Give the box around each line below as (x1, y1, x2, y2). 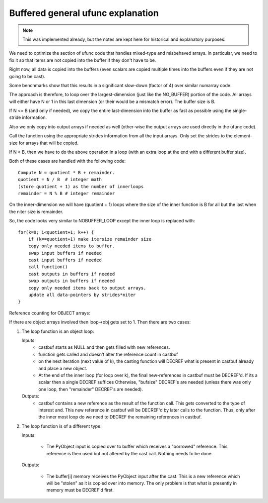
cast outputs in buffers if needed (28, 271, 115, 277)
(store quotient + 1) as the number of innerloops (18, 184, 144, 189)
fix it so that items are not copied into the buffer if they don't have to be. (9, 57, 156, 63)
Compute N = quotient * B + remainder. (18, 170, 115, 175)
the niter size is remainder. (9, 208, 64, 214)
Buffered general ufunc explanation (9, 7, 159, 18)
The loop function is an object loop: (21, 328, 94, 334)
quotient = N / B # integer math (18, 177, 102, 183)
